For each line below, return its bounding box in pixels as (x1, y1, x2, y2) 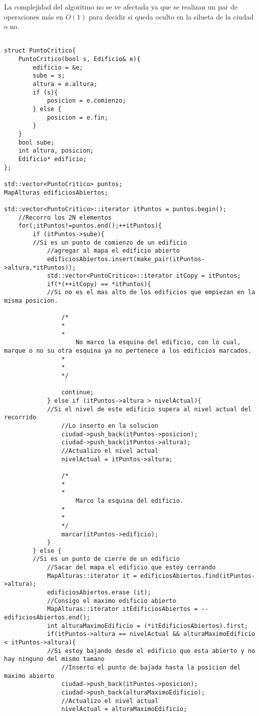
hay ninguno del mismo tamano (4, 655, 105, 663)
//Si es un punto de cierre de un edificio (33, 555, 180, 563)
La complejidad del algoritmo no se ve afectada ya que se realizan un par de (4, 2, 237, 12)
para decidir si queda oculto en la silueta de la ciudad (89, 11, 253, 22)
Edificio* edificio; (18, 155, 87, 163)
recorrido (4, 414, 37, 421)
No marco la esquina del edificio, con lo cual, (76, 339, 241, 346)
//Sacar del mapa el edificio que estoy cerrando (47, 564, 216, 571)
